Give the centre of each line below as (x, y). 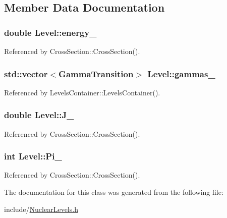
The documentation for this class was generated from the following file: (114, 192)
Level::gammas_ (181, 73)
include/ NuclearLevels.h (41, 209)
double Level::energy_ (50, 32)
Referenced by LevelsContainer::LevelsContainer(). (82, 92)
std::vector (26, 73)
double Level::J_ (39, 115)
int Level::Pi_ (33, 156)
